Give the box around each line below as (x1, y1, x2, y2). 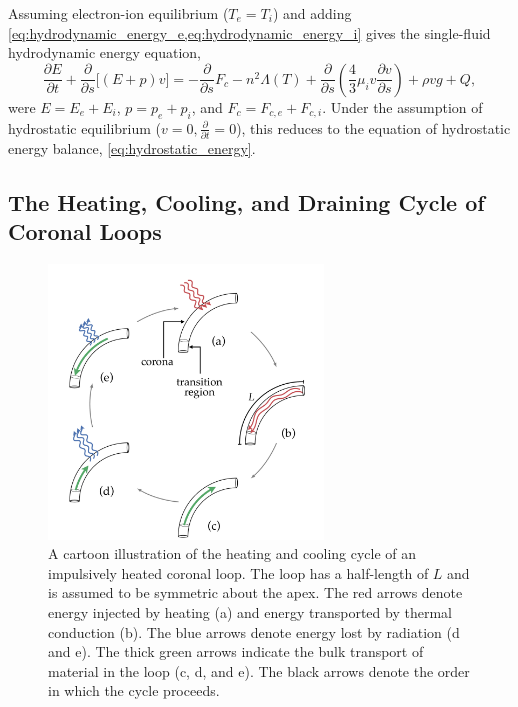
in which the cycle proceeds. (48, 680, 220, 701)
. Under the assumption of (322, 96, 483, 117)
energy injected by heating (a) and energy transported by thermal (48, 602, 452, 623)
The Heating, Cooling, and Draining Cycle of (8, 186, 485, 217)
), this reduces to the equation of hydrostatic (236, 117, 511, 138)
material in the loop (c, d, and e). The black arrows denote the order (48, 660, 470, 681)
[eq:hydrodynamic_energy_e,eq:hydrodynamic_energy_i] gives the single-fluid (8, 22, 491, 43)
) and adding (272, 3, 352, 23)
